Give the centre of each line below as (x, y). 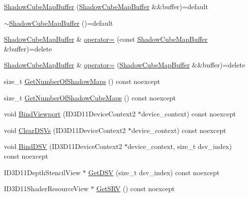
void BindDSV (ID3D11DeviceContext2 (63, 146)
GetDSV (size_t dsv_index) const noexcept (154, 172)
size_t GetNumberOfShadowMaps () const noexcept (82, 81)
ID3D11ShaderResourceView (46, 189)
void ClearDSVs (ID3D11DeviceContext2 (65, 130)
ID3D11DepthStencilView (42, 172)
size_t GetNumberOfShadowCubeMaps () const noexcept (90, 97)
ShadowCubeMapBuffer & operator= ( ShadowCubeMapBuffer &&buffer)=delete (125, 65)
